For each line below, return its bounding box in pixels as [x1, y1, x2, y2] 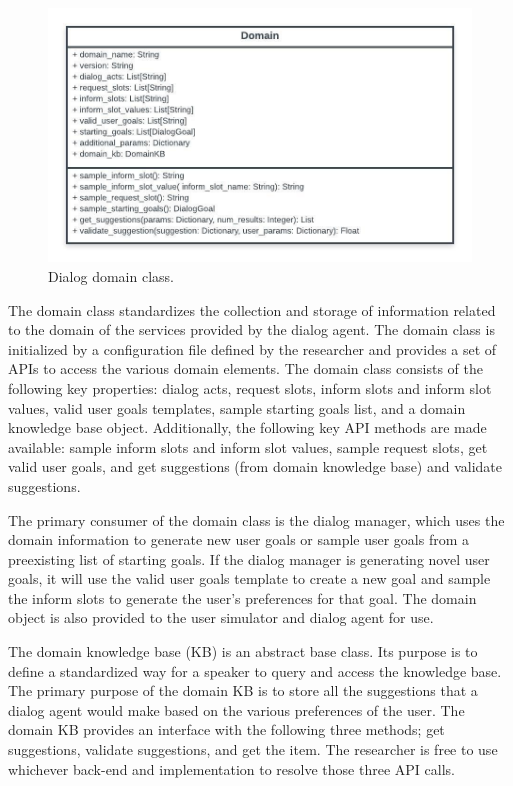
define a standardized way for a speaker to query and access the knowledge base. [8, 660, 502, 681]
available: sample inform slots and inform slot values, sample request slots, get [8, 436, 488, 457]
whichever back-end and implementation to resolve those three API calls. [8, 758, 455, 779]
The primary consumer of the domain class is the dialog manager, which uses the [8, 509, 505, 530]
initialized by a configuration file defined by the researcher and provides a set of [8, 338, 497, 359]
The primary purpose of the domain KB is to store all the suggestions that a [8, 680, 478, 701]
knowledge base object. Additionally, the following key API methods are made [8, 417, 487, 438]
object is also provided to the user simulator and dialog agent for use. [8, 607, 434, 628]
